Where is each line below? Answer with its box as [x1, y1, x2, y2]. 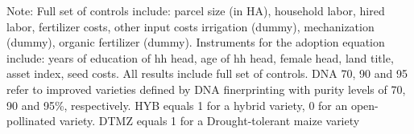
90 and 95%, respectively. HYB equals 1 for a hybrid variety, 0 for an [6, 96, 348, 113]
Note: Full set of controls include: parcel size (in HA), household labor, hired [6, 2, 385, 18]
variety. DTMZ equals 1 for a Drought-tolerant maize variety [59, 112, 360, 129]
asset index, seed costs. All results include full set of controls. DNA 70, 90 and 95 [6, 65, 408, 82]
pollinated [6, 112, 56, 129]
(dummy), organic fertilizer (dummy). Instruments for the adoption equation [6, 34, 385, 51]
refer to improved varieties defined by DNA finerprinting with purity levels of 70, [6, 80, 406, 97]
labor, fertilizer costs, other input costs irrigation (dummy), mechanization [6, 18, 375, 35]
